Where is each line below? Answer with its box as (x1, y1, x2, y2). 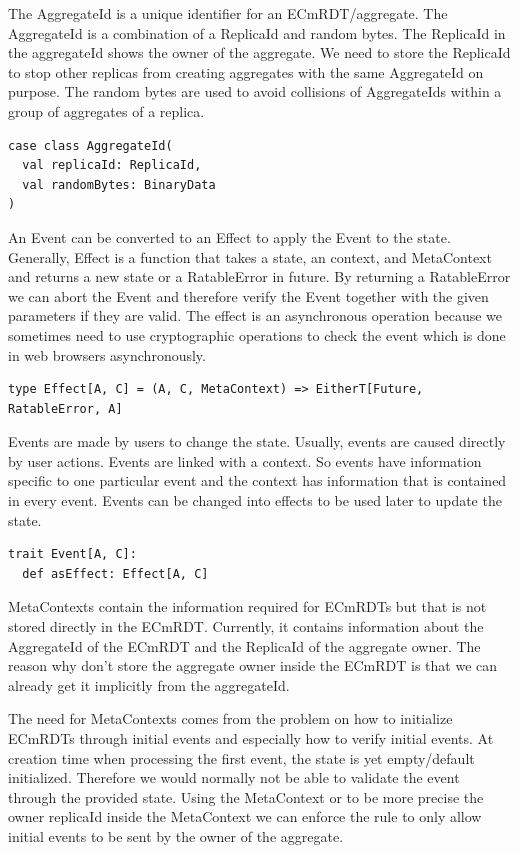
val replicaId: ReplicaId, (22, 158, 202, 173)
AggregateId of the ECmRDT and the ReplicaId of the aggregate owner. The (8, 635, 481, 656)
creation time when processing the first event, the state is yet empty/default (8, 747, 475, 768)
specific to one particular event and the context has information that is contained (8, 470, 507, 491)
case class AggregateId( (8, 138, 173, 153)
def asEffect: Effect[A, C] (22, 566, 209, 581)
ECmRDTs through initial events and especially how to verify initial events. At (8, 728, 494, 748)
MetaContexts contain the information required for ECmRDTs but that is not (8, 596, 487, 617)
